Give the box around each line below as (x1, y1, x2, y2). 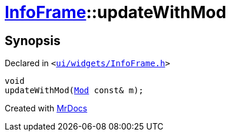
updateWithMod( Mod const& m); (5, 86, 144, 96)
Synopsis (5, 33, 61, 48)
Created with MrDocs (5, 103, 88, 114)
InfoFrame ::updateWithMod (5, 2, 226, 22)
